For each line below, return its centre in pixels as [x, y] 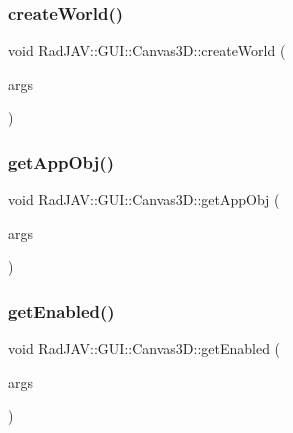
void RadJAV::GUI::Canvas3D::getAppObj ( [144, 199]
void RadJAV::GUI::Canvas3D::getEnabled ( [144, 348]
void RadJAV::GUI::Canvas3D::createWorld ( [147, 50]
